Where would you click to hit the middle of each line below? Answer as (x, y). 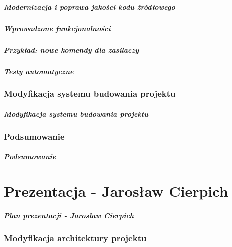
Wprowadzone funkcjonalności (57, 28)
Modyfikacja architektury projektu (75, 238)
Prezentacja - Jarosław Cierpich (116, 191)
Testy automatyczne (39, 71)
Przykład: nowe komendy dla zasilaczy (72, 49)
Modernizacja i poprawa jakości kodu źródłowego (90, 6)
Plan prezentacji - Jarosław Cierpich (69, 216)
